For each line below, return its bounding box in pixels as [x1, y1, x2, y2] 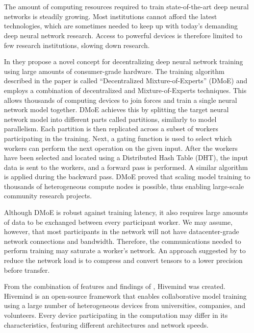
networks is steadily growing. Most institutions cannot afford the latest [4, 11, 217, 21]
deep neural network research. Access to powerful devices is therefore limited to [4, 30, 242, 40]
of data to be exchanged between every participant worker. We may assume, [4, 216, 233, 227]
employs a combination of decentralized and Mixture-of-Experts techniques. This [4, 85, 247, 95]
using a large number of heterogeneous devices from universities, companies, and [4, 300, 246, 310]
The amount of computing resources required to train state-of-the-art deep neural [4, 1, 249, 12]
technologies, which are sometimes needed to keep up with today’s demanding [4, 21, 238, 31]
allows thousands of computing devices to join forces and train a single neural [4, 95, 237, 105]
